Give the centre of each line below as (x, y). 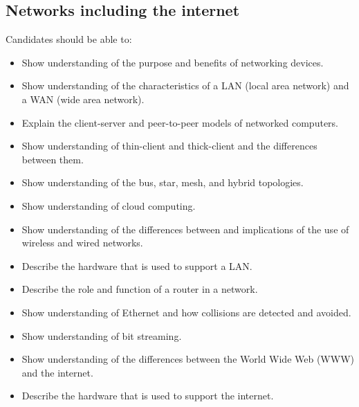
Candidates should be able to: (69, 39)
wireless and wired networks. (82, 243)
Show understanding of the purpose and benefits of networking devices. (173, 62)
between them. (53, 159)
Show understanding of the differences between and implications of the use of (185, 229)
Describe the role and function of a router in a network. (140, 289)
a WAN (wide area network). (83, 99)
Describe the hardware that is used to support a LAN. (137, 265)
